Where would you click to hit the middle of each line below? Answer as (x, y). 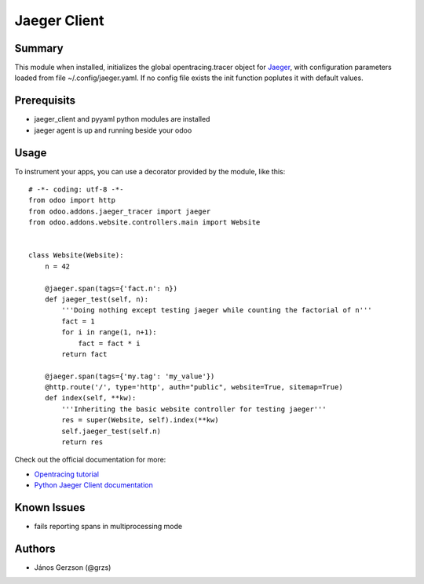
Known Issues (50, 507)
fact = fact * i (109, 343)
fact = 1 (78, 321)
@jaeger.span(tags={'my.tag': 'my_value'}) (130, 376)
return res (82, 442)
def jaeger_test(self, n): (97, 299)
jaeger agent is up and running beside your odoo (113, 130)
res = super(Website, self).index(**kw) (140, 420)
